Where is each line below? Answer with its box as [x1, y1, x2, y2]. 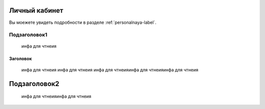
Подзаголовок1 [9, 32, 48, 38]
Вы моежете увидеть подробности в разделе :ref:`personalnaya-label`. [9, 19, 157, 25]
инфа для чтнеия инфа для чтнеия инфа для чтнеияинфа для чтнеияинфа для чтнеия [21, 67, 199, 73]
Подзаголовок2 [9, 79, 60, 88]
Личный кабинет [9, 6, 64, 15]
